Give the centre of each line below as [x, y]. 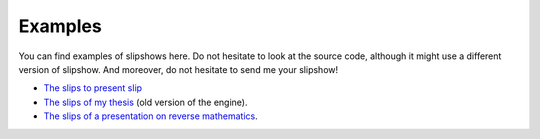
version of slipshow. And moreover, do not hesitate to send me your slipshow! [178, 69]
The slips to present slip [93, 88]
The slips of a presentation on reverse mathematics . [151, 116]
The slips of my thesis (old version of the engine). [145, 102]
